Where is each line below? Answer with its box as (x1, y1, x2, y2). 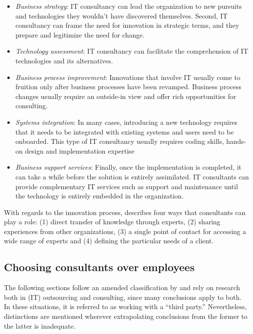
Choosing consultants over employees (4, 259, 195, 275)
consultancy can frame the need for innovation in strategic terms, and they (15, 20, 239, 30)
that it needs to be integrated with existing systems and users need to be (15, 126, 234, 137)
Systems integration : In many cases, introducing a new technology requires (15, 117, 238, 127)
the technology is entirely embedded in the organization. (15, 191, 184, 201)
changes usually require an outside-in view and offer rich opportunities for (15, 91, 236, 101)
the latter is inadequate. (4, 320, 76, 331)
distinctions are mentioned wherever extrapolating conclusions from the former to (4, 311, 248, 321)
